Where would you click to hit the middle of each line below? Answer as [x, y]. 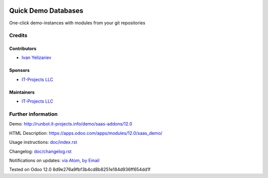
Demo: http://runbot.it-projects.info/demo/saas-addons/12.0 [71, 124]
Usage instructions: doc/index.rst [43, 142]
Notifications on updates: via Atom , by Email [54, 160]
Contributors [23, 49]
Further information [33, 114]
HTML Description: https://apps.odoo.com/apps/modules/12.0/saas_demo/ [86, 133]
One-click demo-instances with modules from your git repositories [77, 23]
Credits [18, 36]
